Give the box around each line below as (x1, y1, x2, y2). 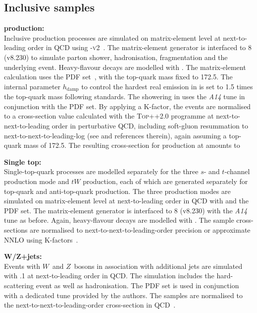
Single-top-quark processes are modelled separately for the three (4, 166, 199, 177)
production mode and (4, 176, 69, 186)
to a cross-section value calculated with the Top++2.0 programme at (4, 111, 214, 121)
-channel (224, 166, 250, 177)
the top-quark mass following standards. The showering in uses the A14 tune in (4, 91, 245, 102)
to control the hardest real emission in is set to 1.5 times (81, 81, 253, 91)
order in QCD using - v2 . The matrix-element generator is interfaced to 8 (28, 42, 252, 53)
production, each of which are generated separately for (83, 176, 248, 186)
